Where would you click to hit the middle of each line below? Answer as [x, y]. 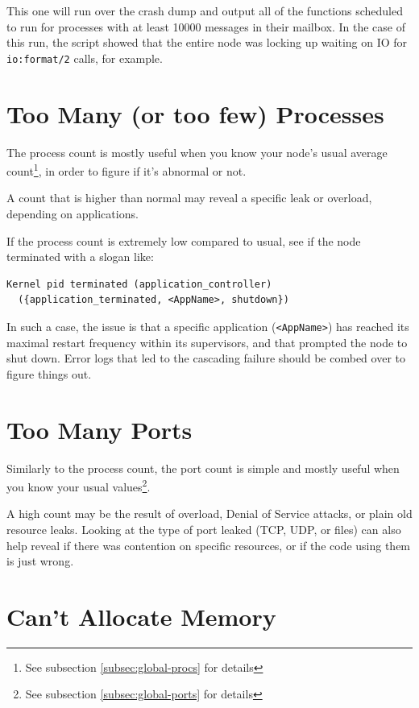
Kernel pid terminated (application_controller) [139, 284]
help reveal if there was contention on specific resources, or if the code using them [209, 545]
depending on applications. [73, 213]
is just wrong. [40, 561]
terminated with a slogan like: [80, 257]
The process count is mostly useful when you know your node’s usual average [197, 152]
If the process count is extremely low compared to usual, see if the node [184, 240]
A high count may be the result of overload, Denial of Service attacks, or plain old [209, 513]
